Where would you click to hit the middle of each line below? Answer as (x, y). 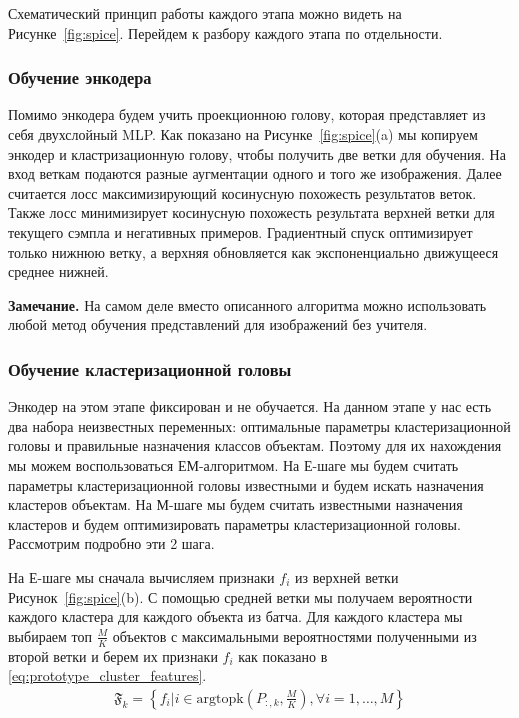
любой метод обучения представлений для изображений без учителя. (218, 324)
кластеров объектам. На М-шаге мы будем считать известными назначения (235, 504)
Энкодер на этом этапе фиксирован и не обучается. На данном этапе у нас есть (250, 406)
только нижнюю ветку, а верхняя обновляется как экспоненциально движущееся (253, 251)
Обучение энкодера (80, 77)
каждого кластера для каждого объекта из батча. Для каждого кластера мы (235, 616)
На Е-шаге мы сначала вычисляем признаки (141, 576)
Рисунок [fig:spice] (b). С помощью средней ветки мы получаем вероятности (240, 596)
